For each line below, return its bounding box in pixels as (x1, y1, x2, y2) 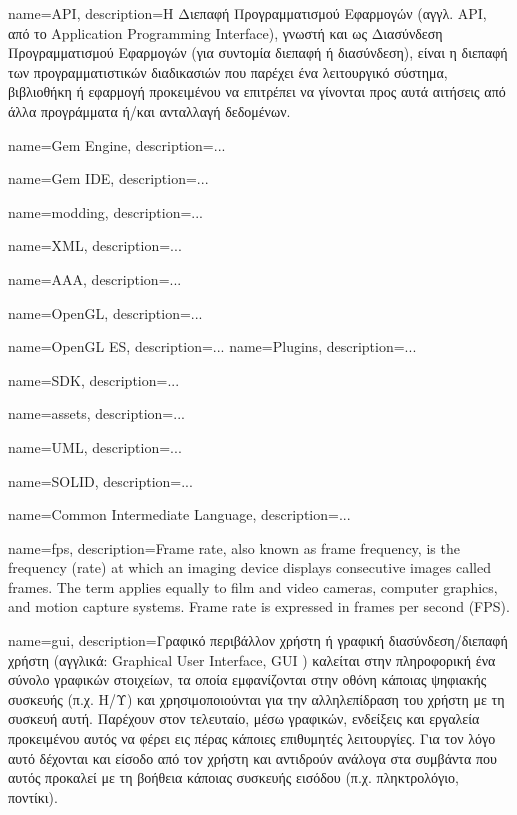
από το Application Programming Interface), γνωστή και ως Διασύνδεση (8, 22, 443, 43)
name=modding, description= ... (8, 201, 204, 222)
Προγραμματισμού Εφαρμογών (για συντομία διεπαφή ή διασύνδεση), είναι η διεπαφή (8, 42, 508, 63)
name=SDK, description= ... (8, 369, 180, 390)
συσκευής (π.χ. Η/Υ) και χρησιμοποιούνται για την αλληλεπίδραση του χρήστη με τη (8, 688, 505, 709)
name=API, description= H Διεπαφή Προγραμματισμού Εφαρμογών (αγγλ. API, (8, 3, 487, 23)
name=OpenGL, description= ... (8, 302, 203, 323)
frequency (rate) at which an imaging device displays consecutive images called (8, 557, 491, 578)
